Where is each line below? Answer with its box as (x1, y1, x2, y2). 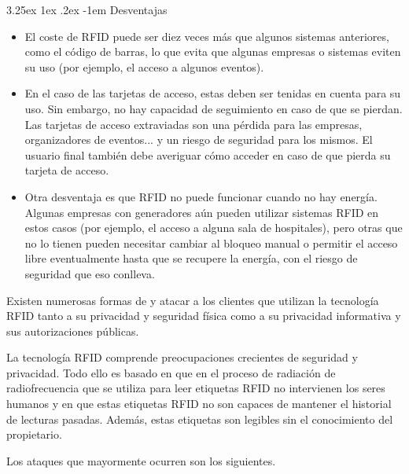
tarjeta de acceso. (24, 162, 109, 178)
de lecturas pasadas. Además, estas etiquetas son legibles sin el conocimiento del (6, 410, 393, 427)
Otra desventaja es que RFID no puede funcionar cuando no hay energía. (24, 188, 378, 204)
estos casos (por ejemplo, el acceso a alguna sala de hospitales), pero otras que (24, 219, 403, 236)
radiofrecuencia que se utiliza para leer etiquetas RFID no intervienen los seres (6, 380, 385, 396)
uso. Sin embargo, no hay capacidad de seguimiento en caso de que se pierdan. (24, 100, 403, 116)
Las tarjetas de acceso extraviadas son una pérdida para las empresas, (24, 116, 363, 132)
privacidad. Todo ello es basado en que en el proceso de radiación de (6, 364, 336, 380)
